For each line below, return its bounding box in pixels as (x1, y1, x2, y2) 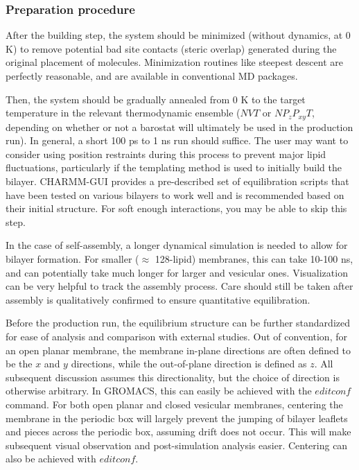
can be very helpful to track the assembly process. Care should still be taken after (6, 279, 353, 293)
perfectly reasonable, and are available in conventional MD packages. (6, 69, 298, 82)
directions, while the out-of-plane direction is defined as (71, 356, 307, 371)
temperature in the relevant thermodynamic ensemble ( (6, 105, 240, 120)
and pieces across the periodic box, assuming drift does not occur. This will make (6, 424, 351, 439)
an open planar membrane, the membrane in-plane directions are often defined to (6, 342, 351, 357)
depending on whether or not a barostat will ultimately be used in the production (6, 119, 353, 134)
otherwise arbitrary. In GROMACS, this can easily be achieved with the (6, 383, 312, 398)
